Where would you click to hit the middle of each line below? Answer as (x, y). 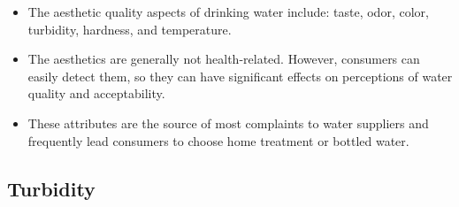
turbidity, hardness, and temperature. (130, 29)
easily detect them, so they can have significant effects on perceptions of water (240, 76)
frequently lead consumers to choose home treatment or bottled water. (218, 140)
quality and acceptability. (96, 93)
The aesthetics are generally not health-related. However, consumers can (224, 59)
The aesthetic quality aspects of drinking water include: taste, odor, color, (228, 11)
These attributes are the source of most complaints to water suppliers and (228, 123)
